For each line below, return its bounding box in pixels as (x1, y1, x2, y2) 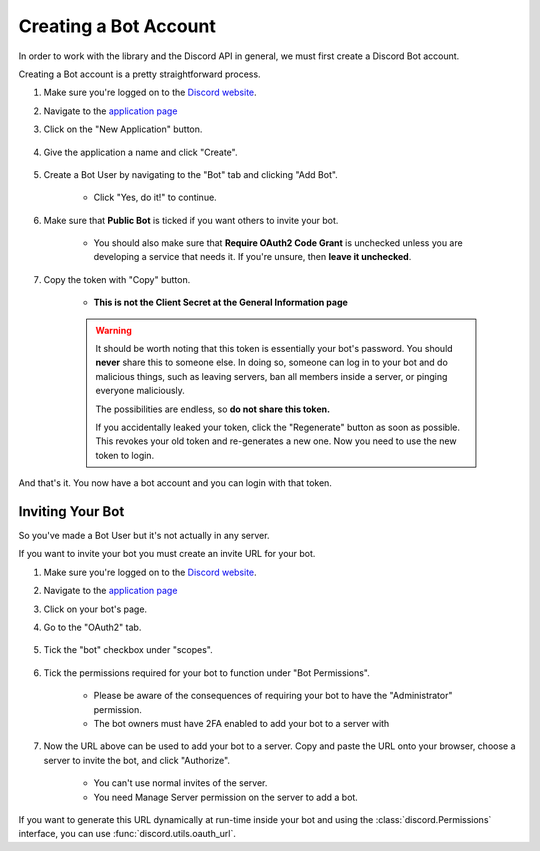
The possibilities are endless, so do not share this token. (95, 403, 330, 415)
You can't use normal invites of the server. (93, 777, 268, 789)
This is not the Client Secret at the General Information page (93, 296, 349, 309)
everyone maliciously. (95, 385, 185, 397)
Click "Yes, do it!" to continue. (93, 191, 217, 204)
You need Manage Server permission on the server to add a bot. (93, 791, 359, 803)
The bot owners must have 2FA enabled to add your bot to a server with (93, 717, 390, 729)
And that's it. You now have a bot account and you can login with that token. (18, 477, 332, 489)
